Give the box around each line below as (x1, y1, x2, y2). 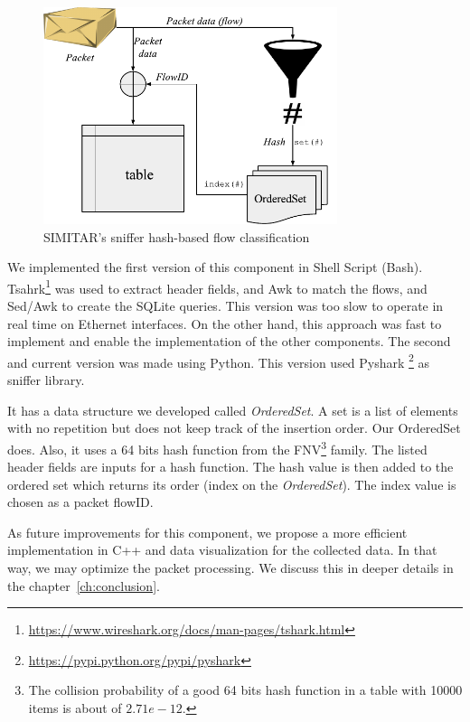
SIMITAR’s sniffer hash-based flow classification (43, 227, 310, 246)
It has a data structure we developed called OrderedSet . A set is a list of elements (7, 400, 458, 419)
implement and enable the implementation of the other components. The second (7, 332, 451, 351)
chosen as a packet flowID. (7, 492, 154, 511)
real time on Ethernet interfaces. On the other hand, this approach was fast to (7, 314, 442, 333)
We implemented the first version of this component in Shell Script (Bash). (7, 258, 423, 277)
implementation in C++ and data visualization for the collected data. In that (7, 540, 437, 559)
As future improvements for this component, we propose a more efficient (7, 522, 408, 541)
